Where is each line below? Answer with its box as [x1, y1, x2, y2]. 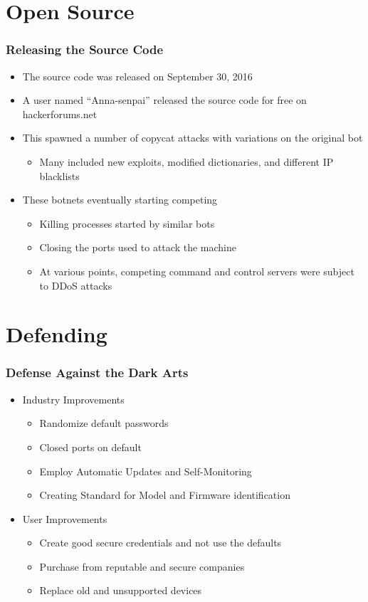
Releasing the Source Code [6, 41, 164, 58]
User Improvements [22, 511, 107, 526]
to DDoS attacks [39, 278, 112, 292]
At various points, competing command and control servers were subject [39, 263, 354, 278]
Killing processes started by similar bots [39, 216, 215, 231]
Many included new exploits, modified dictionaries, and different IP [39, 154, 334, 169]
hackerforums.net [22, 106, 98, 121]
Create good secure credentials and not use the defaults [39, 535, 282, 550]
